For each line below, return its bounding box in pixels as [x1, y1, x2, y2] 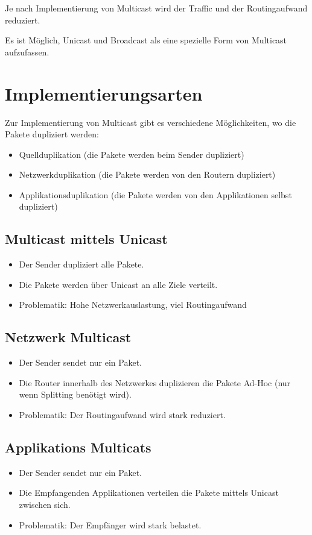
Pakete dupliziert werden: [5, 128, 99, 140]
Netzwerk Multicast [5, 328, 132, 346]
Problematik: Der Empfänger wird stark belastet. [19, 518, 202, 531]
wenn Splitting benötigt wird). [19, 388, 132, 401]
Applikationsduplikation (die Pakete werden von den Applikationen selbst [19, 188, 292, 201]
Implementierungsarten [5, 81, 203, 105]
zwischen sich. [19, 498, 71, 511]
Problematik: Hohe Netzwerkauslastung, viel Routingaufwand [19, 298, 247, 311]
